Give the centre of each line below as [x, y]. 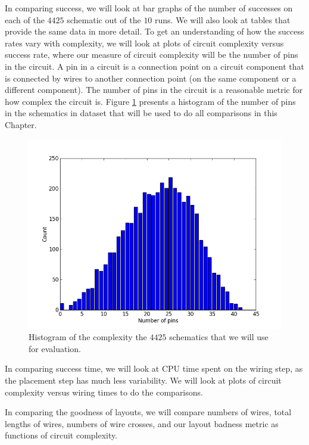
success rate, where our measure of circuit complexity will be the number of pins [152, 55]
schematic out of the [104, 19]
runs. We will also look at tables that [223, 19]
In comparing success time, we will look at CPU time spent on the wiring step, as [154, 368]
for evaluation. [55, 348]
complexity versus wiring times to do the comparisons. [104, 392]
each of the [25, 19]
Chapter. [21, 124]
